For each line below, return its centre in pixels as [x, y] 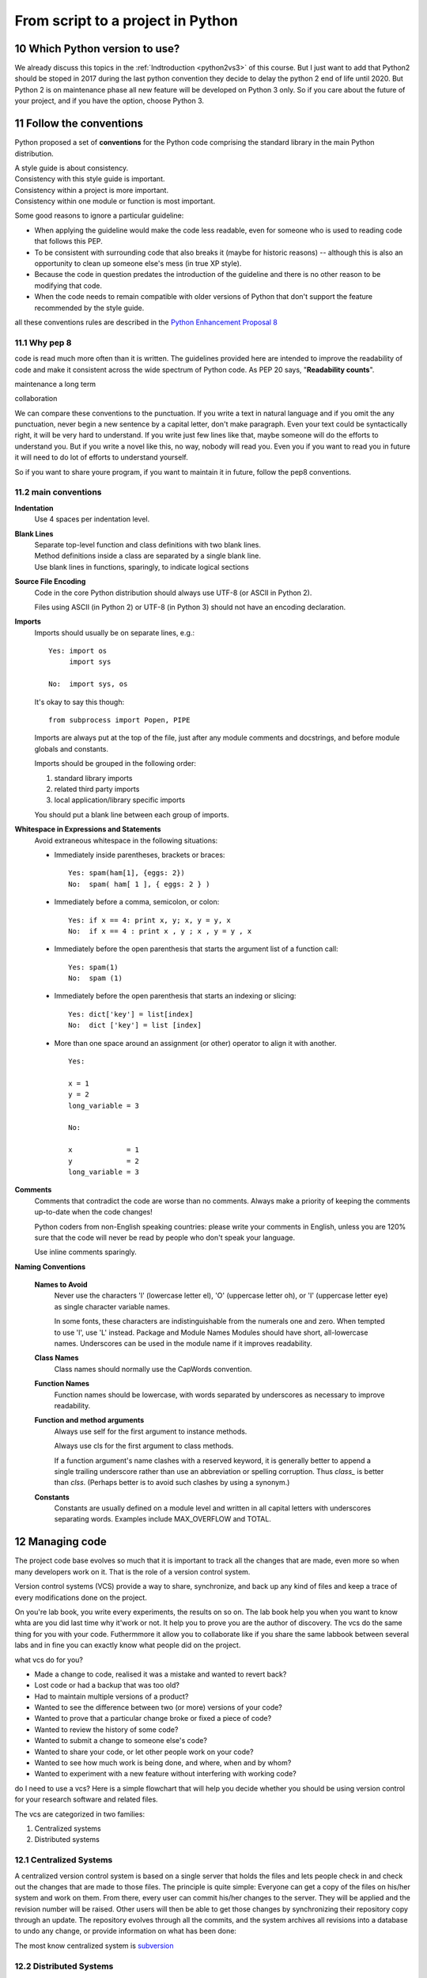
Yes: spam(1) [93, 967]
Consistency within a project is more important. [92, 190]
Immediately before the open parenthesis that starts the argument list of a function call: [196, 949]
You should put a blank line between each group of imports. [132, 814]
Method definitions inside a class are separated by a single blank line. [147, 556]
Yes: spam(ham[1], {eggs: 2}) [127, 873]
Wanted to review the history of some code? [106, 1730]
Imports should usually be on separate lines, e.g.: [115, 632]
